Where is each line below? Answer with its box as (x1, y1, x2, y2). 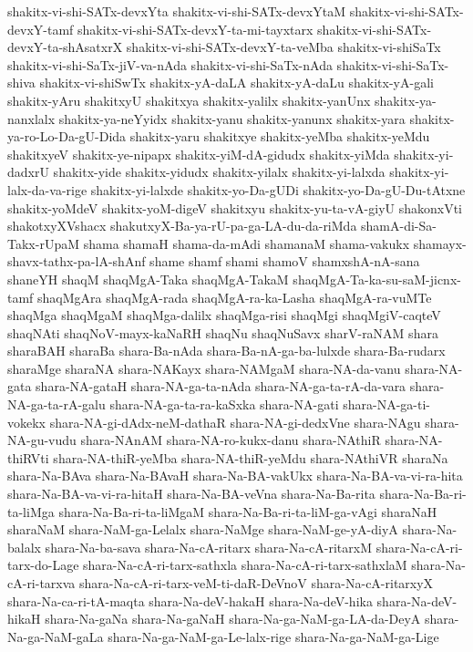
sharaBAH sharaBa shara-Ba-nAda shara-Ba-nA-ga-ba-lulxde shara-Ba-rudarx (7, 341, 446, 360)
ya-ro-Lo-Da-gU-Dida (7, 127, 127, 146)
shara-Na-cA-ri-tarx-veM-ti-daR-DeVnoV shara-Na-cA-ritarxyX (79, 574, 434, 592)
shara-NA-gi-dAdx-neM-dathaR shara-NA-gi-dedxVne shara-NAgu (49, 412, 421, 431)
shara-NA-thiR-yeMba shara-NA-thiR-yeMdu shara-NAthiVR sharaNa (53, 448, 448, 467)
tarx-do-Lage (7, 555, 79, 574)
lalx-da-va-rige (7, 180, 87, 199)
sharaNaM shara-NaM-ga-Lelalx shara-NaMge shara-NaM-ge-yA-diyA (7, 520, 398, 539)
